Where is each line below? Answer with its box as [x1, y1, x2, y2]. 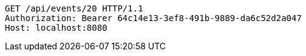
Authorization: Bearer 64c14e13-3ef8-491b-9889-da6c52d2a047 [5, 13, 302, 23]
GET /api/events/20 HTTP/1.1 [5, 4, 143, 13]
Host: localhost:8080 [5, 23, 107, 33]
